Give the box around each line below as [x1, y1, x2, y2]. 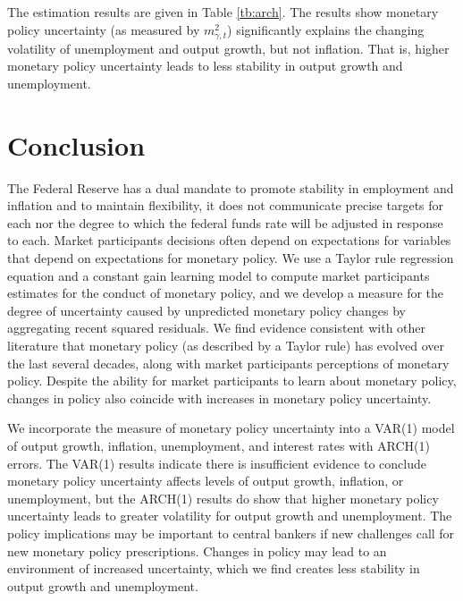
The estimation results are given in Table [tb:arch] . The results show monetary [7, 3, 439, 21]
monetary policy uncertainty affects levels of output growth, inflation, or [7, 471, 404, 490]
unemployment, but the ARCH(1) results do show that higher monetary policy [7, 488, 439, 507]
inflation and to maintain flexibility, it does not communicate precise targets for [7, 196, 444, 215]
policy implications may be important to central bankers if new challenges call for [7, 523, 455, 542]
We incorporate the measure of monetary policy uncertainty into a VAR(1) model [7, 419, 455, 437]
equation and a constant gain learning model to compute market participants [7, 266, 430, 284]
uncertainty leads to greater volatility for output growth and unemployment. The [7, 506, 452, 525]
